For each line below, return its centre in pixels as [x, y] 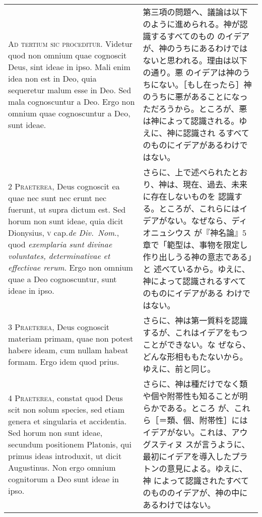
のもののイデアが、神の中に [195, 493]
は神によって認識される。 [191, 121]
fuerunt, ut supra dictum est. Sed [67, 209]
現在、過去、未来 [215, 184]
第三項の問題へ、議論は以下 [195, 12]
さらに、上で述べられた [187, 172]
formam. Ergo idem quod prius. [64, 362]
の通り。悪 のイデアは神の [192, 72]
